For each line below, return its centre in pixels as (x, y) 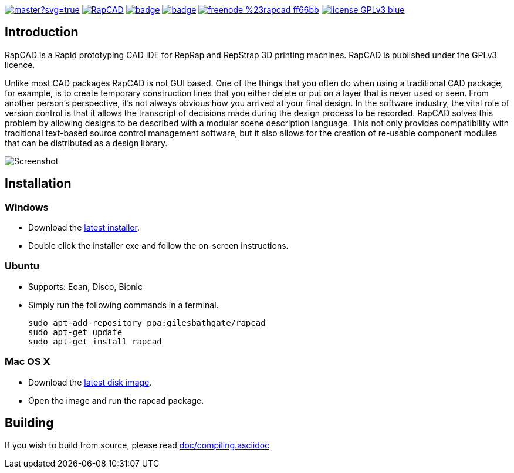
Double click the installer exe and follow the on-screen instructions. (158, 246)
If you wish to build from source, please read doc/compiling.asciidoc (137, 445)
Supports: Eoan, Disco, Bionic (85, 286)
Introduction (42, 32)
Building (29, 423)
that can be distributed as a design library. (86, 143)
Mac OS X (28, 362)
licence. (20, 65)
